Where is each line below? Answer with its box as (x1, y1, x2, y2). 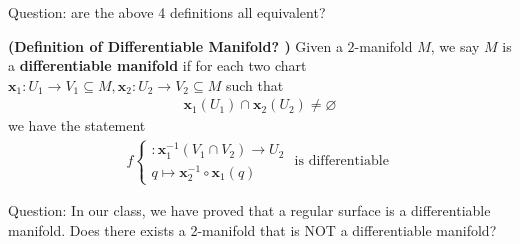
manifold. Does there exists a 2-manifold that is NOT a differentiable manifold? (8, 219, 497, 240)
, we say (430, 35, 480, 56)
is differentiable (294, 154, 389, 169)
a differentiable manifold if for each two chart (8, 55, 307, 76)
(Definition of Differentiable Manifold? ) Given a (8, 35, 343, 56)
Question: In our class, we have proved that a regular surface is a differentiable (8, 200, 491, 221)
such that (225, 74, 284, 95)
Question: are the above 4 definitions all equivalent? (8, 2, 326, 22)
